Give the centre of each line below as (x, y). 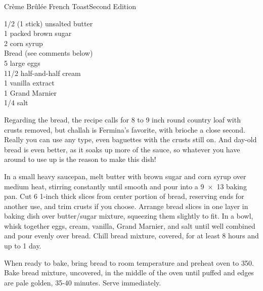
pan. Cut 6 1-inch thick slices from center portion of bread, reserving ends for (124, 196)
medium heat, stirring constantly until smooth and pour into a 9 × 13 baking (125, 186)
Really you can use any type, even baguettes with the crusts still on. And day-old (130, 139)
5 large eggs (22, 63)
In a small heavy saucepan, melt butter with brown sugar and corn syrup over (125, 176)
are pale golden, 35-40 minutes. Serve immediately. (83, 282)
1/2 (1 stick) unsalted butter (49, 23)
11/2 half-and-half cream (42, 73)
